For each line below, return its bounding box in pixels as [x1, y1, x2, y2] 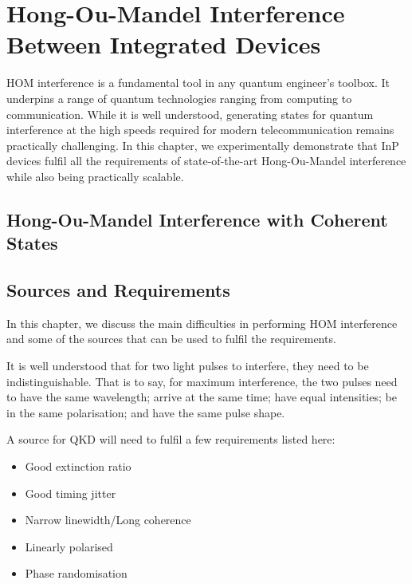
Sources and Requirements [6, 278, 230, 302]
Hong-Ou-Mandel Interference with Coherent [6, 207, 388, 231]
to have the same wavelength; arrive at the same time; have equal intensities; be [6, 389, 397, 405]
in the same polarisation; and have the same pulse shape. [6, 404, 285, 420]
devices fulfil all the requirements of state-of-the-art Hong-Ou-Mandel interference [6, 152, 406, 169]
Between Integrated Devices [6, 28, 321, 61]
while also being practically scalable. [6, 168, 184, 184]
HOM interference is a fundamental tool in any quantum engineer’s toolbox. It [6, 74, 390, 91]
